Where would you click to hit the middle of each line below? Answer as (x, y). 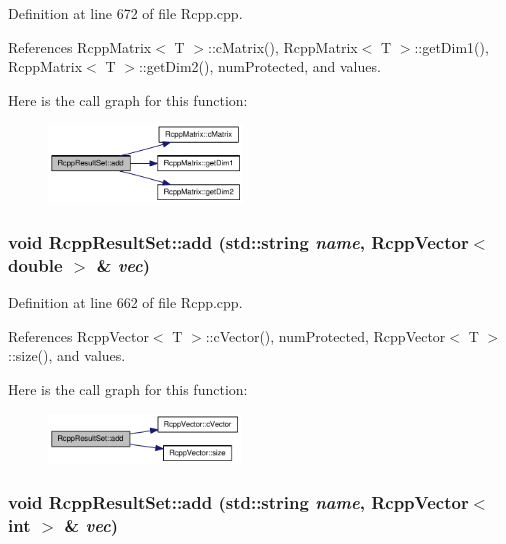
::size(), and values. (67, 355)
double (35, 264)
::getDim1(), (451, 46)
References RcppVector (78, 335)
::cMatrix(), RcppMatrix (283, 46)
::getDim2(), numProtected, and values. (259, 66)
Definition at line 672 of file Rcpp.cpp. (125, 13)
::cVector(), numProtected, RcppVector (325, 335)
